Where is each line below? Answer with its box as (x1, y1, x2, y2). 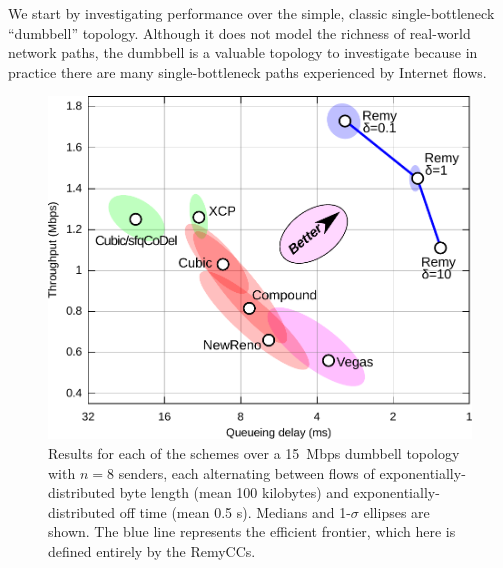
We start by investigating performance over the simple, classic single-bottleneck (8, 3, 495, 23)
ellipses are (363, 501, 430, 522)
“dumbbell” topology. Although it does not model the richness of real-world (8, 22, 471, 43)
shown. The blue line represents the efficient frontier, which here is (48, 521, 456, 542)
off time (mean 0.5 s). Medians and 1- (119, 501, 351, 522)
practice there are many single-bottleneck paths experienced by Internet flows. (8, 61, 487, 82)
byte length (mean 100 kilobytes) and (119, 482, 349, 503)
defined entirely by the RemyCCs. (48, 541, 256, 562)
